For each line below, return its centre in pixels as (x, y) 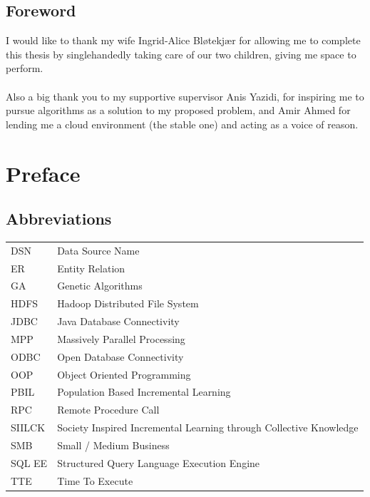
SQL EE (29, 462)
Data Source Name (98, 250)
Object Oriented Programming (124, 374)
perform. (25, 68)
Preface (43, 173)
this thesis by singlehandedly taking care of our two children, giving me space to (181, 54)
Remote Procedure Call (108, 410)
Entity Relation (91, 268)
